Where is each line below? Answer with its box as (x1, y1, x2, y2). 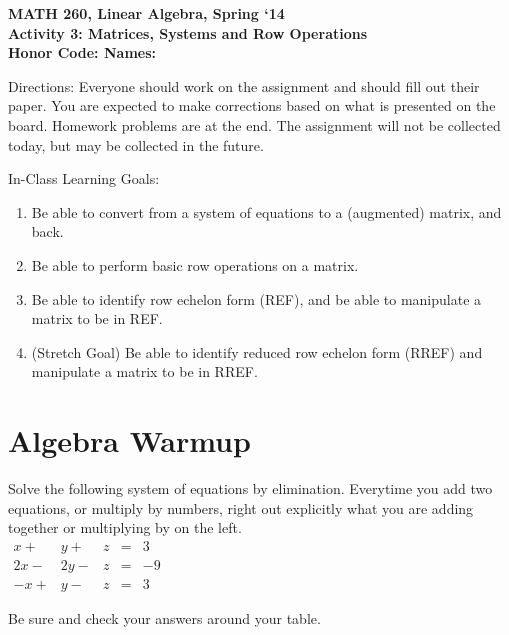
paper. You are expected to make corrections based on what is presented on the (8, 95, 496, 116)
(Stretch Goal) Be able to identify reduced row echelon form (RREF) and (31, 341, 483, 362)
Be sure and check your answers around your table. (8, 607, 321, 628)
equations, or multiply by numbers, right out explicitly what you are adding (8, 497, 474, 518)
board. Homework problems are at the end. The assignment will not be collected (8, 114, 501, 135)
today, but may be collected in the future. (8, 134, 264, 155)
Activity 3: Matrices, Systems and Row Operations (8, 22, 368, 43)
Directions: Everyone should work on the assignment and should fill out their (8, 75, 480, 96)
